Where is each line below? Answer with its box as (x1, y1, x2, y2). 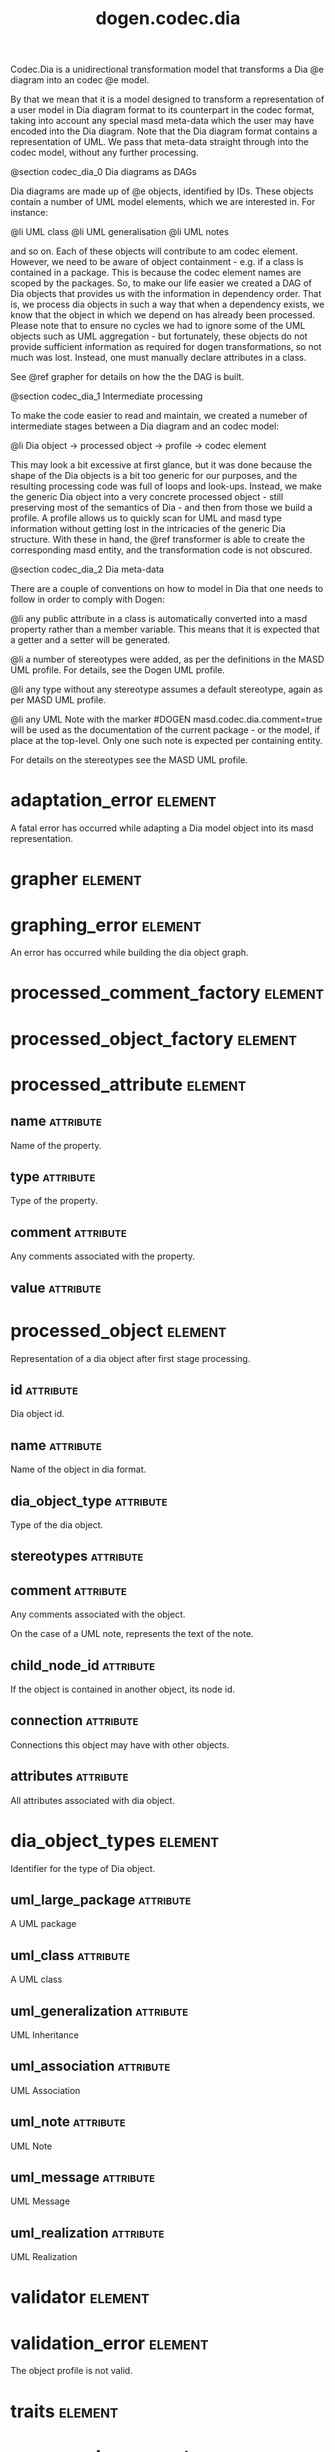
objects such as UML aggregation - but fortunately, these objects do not (10, 330, 308, 342)
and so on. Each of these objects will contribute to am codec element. (10, 245, 298, 257)
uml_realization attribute (10, 2224, 165, 2241)
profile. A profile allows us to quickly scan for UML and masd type (10, 512, 282, 524)
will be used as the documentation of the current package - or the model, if (10, 724, 321, 736)
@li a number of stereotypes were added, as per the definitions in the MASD (10, 653, 325, 666)
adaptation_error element (10, 789, 217, 812)
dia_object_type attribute (10, 1492, 168, 1509)
